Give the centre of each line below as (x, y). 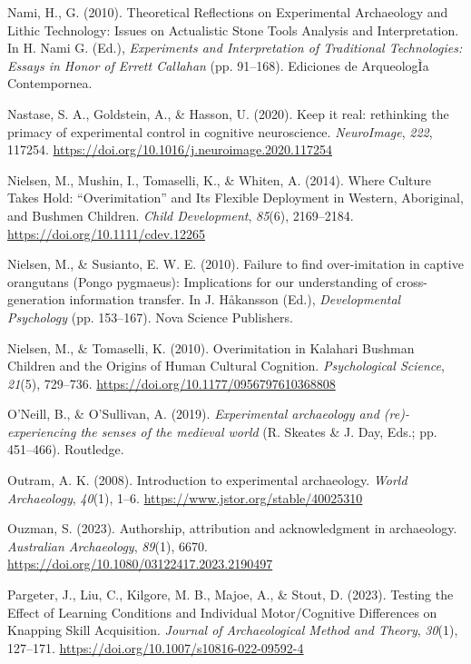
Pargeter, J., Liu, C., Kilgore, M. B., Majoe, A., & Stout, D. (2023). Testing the (231, 595)
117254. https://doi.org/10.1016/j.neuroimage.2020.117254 (170, 149)
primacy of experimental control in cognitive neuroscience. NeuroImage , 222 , (220, 131)
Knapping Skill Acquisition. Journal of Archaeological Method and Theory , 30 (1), (233, 630)
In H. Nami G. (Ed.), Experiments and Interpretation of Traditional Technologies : (235, 48)
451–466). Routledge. (66, 449)
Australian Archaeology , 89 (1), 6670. (108, 545)
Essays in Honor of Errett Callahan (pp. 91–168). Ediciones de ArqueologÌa (218, 65)
